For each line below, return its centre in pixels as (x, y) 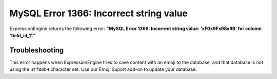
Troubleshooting (37, 50)
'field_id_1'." (23, 35)
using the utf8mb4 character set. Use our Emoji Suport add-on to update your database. (103, 69)
